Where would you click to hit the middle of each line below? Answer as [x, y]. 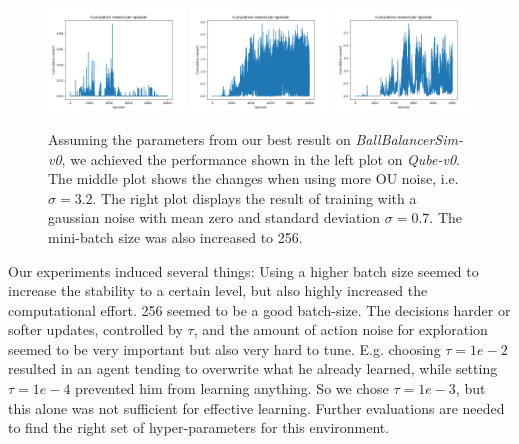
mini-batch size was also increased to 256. [175, 236]
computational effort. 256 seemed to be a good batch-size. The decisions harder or [259, 309]
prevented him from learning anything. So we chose [232, 388]
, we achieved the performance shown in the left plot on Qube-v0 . [261, 158]
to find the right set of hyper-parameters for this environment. [199, 427]
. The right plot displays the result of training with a [254, 197]
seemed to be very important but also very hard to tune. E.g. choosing [224, 348]
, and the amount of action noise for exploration [340, 329]
